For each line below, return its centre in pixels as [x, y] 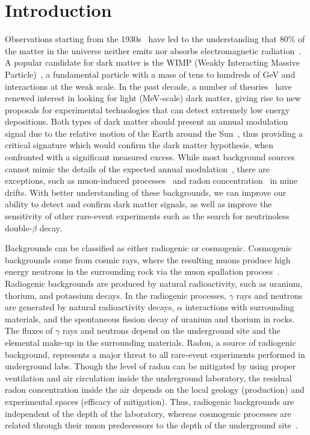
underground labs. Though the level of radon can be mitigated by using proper [150, 366]
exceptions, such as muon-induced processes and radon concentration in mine [151, 180]
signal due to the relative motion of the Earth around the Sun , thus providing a [154, 133]
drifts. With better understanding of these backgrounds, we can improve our [146, 192]
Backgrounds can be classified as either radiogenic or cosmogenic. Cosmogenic [148, 248]
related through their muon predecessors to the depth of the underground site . [151, 425]
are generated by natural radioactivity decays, [90, 307]
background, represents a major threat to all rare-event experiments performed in [155, 354]
